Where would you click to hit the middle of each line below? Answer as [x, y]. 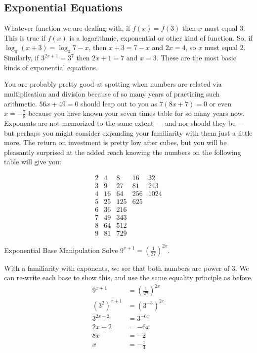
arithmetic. [21, 103]
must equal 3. [225, 28]
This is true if [25, 37]
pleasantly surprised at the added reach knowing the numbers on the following [123, 152]
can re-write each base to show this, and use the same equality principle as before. [128, 277]
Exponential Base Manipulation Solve [61, 250]
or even [220, 103]
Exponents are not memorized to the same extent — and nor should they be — [125, 123]
